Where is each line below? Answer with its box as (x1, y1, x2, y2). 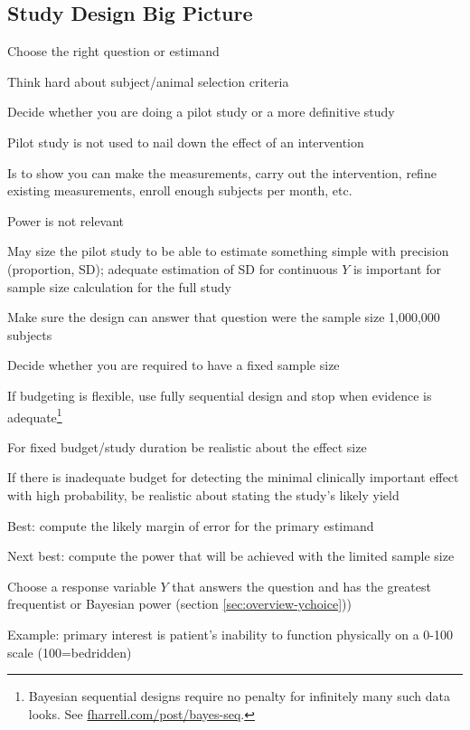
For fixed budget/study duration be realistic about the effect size (7, 437, 367, 456)
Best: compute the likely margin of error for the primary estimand (7, 516, 374, 535)
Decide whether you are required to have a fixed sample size (7, 356, 340, 374)
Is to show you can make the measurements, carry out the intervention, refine (7, 163, 437, 182)
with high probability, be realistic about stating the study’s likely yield (7, 485, 399, 504)
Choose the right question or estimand (7, 42, 220, 61)
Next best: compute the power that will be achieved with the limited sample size (7, 546, 455, 565)
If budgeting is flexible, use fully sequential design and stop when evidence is (7, 385, 432, 404)
